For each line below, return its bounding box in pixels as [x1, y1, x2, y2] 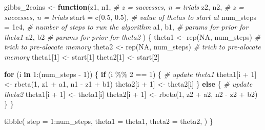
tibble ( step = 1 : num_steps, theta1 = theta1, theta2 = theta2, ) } [4, 115, 213, 126]
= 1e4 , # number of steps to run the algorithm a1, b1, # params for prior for [4, 21, 249, 32]
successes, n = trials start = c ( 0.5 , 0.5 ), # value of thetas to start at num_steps [4, 11, 256, 22]
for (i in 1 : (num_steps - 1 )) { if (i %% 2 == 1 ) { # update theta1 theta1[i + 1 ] [4, 68, 257, 79]
